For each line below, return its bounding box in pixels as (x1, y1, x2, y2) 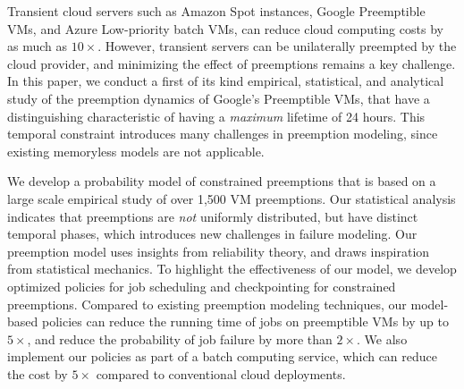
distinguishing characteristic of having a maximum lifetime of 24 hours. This (7, 106, 426, 125)
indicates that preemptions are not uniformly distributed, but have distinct (7, 207, 418, 225)
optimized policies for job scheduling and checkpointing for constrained (7, 276, 396, 295)
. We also (357, 329, 408, 348)
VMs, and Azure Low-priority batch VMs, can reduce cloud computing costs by (7, 19, 443, 38)
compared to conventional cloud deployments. (96, 364, 346, 383)
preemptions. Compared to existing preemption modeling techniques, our (7, 294, 407, 313)
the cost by (7, 364, 68, 383)
